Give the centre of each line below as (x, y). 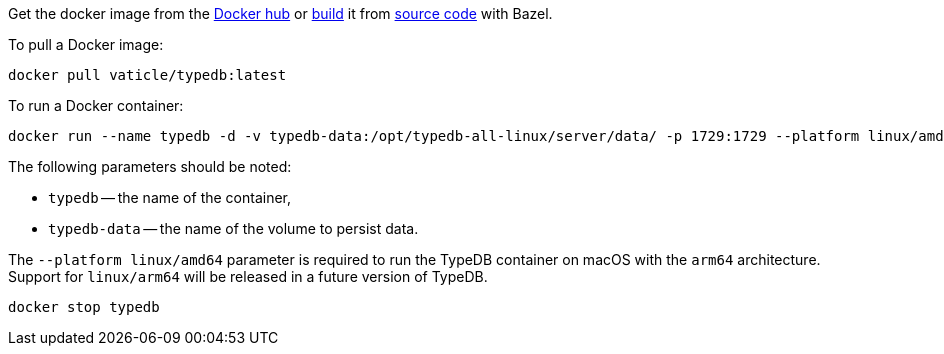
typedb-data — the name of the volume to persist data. (233, 228)
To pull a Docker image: (86, 44)
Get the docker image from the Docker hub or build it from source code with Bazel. (280, 13)
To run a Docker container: (96, 105)
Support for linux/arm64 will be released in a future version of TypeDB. (248, 276)
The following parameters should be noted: (150, 166)
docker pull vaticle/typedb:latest (147, 75)
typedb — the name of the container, (170, 197)
